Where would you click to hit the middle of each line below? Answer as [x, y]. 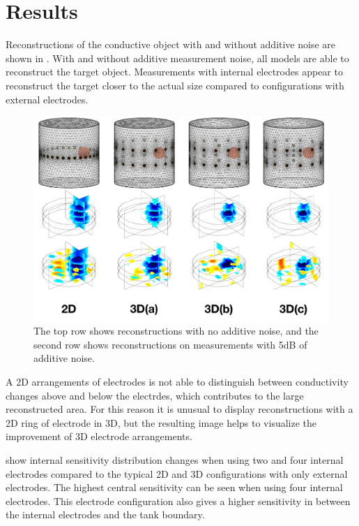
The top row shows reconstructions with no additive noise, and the [176, 331]
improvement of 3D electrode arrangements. [99, 436]
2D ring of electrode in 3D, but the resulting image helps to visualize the [161, 422]
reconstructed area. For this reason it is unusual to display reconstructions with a [179, 409]
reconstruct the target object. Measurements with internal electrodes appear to [174, 72]
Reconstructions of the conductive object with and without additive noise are [171, 44]
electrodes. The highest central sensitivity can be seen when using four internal [174, 487]
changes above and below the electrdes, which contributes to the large [155, 395]
